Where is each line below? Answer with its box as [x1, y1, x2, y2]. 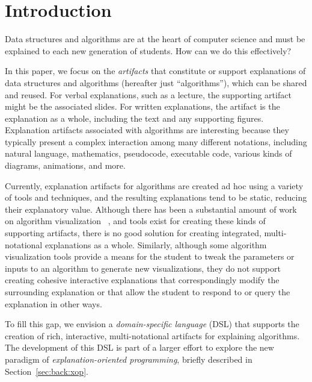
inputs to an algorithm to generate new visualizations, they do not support [5, 261, 281, 274]
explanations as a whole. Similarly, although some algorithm [44, 238, 267, 251]
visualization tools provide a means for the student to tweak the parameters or [5, 250, 295, 263]
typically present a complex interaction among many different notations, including [5, 135, 307, 148]
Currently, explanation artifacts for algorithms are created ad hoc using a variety [5, 179, 304, 192]
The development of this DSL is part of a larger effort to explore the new [5, 341, 274, 354]
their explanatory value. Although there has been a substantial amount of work [5, 202, 297, 215]
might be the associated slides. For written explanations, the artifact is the [5, 100, 280, 113]
